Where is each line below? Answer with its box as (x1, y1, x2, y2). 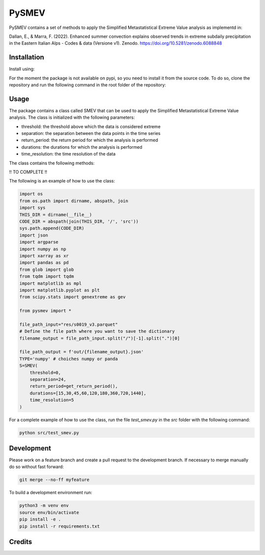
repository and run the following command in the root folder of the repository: (9, 82, 166, 88)
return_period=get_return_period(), (29, 383, 118, 389)
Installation (9, 53, 44, 61)
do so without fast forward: (9, 464, 64, 470)
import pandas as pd (19, 260, 69, 265)
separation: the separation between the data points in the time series (21, 131, 160, 136)
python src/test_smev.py (19, 430, 79, 435)
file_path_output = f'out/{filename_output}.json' (19, 349, 144, 355)
